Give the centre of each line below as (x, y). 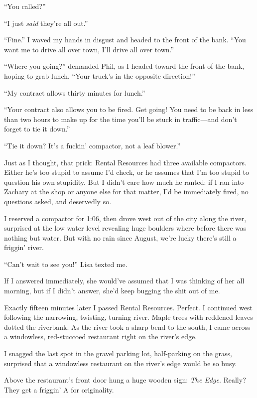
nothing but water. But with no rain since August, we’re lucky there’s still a (120, 237)
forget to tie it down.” (37, 129)
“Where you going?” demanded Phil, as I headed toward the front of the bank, (124, 66)
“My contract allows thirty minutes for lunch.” (75, 92)
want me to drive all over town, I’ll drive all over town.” (89, 49)
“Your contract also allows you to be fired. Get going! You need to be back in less (129, 109)
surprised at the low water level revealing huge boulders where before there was (125, 228)
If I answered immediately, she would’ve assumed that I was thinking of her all (124, 281)
